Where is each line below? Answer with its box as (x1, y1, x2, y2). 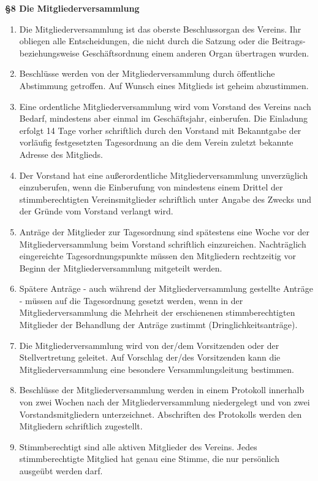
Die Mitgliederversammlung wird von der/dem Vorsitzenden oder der (19, 338, 279, 351)
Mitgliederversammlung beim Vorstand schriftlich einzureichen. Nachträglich (19, 237, 306, 250)
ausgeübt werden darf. (19, 464, 103, 477)
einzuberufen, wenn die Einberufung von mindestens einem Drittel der (19, 181, 283, 194)
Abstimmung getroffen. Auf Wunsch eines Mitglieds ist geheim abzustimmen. (19, 79, 309, 92)
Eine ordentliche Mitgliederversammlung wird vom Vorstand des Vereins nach (19, 100, 311, 112)
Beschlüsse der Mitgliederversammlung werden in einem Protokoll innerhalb (19, 383, 305, 396)
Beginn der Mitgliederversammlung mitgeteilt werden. (19, 261, 222, 274)
